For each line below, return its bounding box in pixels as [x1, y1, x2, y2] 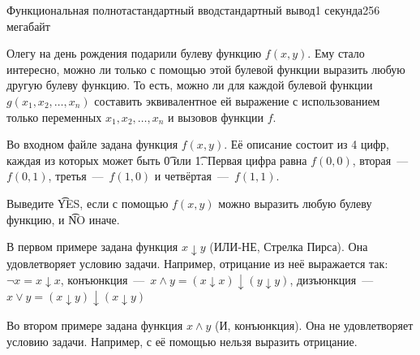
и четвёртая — [154, 167, 229, 184]
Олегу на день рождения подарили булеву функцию [6, 45, 262, 62]
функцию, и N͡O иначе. [6, 210, 120, 227]
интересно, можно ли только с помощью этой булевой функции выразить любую [6, 60, 405, 77]
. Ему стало [307, 45, 365, 62]
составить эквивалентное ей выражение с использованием [94, 92, 380, 109]
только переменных [6, 108, 102, 125]
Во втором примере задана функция [6, 317, 183, 334]
